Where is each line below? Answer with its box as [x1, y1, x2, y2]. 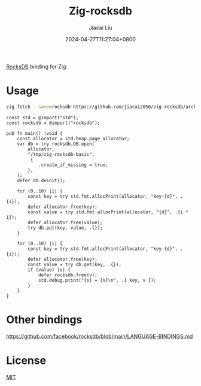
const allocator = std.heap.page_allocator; [17, 135, 130, 141]
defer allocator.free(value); [28, 219, 103, 225]
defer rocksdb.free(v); [38, 272, 98, 278]
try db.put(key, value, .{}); [28, 225, 103, 231]
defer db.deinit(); [17, 177, 66, 183]
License [6, 354, 47, 367]
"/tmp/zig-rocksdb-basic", [28, 151, 95, 157]
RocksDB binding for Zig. [6, 63, 68, 70]
